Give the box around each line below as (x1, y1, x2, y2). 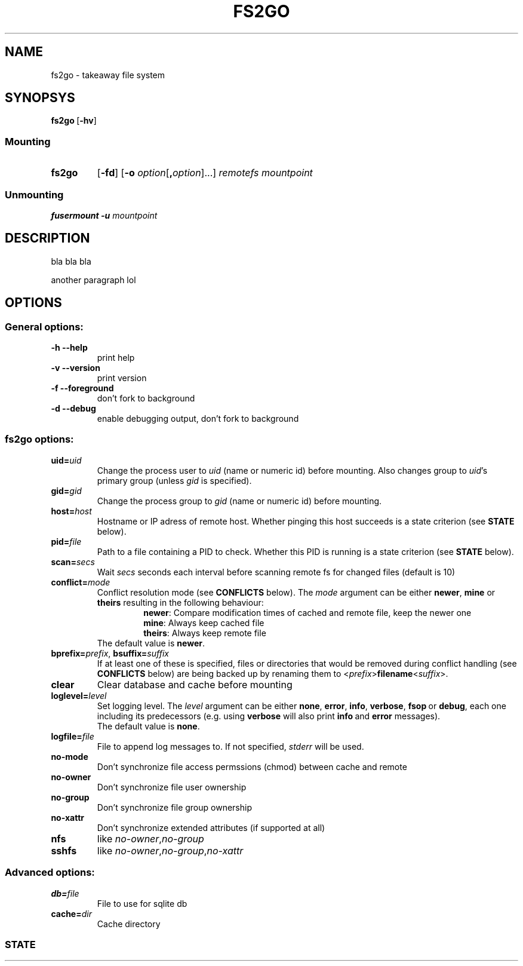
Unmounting (5, 188, 64, 201)
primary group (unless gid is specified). (97, 475, 252, 486)
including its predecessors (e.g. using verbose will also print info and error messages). (97, 710, 441, 721)
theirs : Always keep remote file (143, 627, 266, 638)
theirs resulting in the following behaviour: (97, 597, 264, 608)
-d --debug (51, 403, 96, 413)
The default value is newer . (97, 637, 205, 648)
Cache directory (97, 918, 161, 929)
